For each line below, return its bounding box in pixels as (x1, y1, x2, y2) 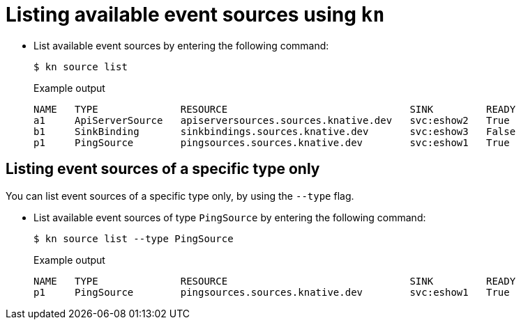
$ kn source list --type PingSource (33, 232, 234, 244)
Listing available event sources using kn (6, 3, 385, 26)
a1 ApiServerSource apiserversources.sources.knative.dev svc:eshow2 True (33, 114, 510, 126)
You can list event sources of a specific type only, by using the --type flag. (6, 189, 354, 202)
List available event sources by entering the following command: (33, 39, 329, 51)
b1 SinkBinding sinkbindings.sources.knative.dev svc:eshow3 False (33, 125, 516, 137)
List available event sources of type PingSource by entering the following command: (33, 211, 426, 223)
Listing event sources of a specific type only (6, 160, 320, 178)
